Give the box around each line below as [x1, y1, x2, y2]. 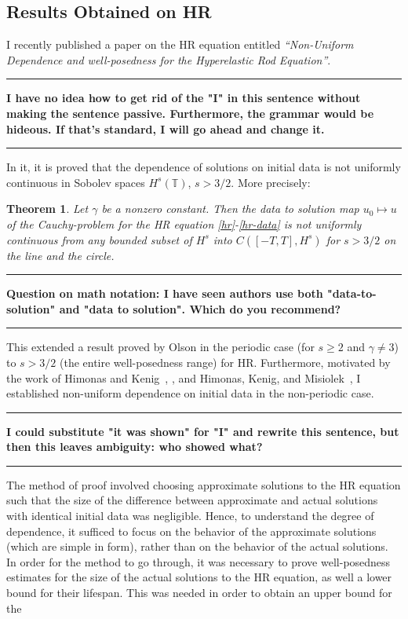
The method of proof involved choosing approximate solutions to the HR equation [6, 476, 401, 493]
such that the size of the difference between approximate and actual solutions [6, 492, 378, 508]
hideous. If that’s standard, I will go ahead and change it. [6, 120, 325, 137]
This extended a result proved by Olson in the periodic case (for [6, 339, 315, 355]
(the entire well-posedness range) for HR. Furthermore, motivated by [60, 353, 391, 370]
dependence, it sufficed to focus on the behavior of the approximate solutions [6, 522, 377, 539]
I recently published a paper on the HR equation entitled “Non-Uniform [6, 36, 354, 53]
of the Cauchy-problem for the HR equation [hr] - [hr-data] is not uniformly [6, 215, 362, 232]
